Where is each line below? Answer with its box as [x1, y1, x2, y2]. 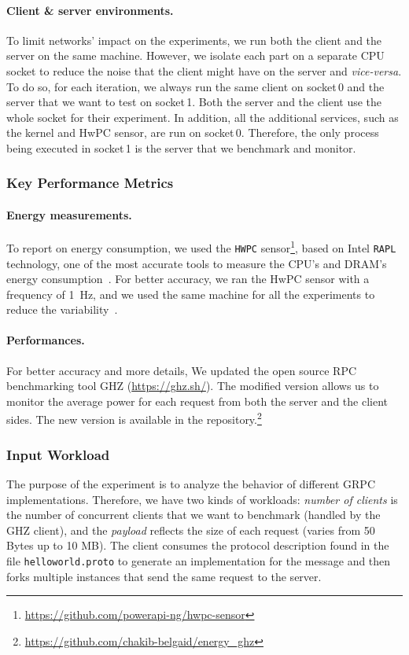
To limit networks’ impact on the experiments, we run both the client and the [6, 31, 382, 48]
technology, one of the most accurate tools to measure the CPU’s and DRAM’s [6, 255, 387, 271]
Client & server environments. [6, 2, 174, 18]
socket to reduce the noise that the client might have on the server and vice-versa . [6, 62, 402, 79]
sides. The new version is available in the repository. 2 [6, 409, 262, 428]
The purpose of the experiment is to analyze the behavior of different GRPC [6, 475, 376, 491]
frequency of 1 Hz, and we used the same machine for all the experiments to [6, 285, 375, 302]
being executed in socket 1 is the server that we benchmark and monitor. [6, 139, 356, 156]
